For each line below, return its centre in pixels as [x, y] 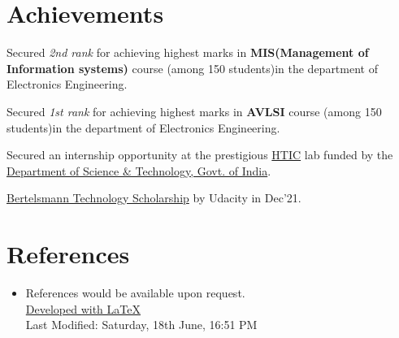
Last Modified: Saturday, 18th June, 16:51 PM [141, 325]
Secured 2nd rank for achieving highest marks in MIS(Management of [188, 52]
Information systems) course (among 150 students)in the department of [192, 68]
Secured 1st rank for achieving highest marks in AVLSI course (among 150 [194, 111]
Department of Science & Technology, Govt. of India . [139, 170]
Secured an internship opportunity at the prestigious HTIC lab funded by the [200, 155]
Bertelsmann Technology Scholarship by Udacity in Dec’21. [154, 198]
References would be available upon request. [135, 292]
